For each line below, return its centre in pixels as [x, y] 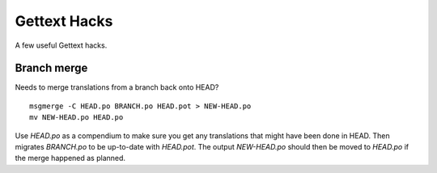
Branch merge [51, 68]
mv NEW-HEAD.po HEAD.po [76, 118]
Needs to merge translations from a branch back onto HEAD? [117, 87]
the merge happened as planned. [70, 158]
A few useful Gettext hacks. [61, 45]
